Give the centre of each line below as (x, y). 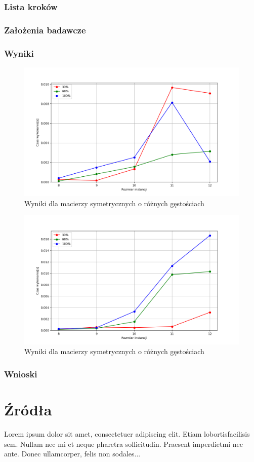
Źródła (28, 410)
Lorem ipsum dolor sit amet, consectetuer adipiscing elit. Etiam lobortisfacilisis (127, 434)
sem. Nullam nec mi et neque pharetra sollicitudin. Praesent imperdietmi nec (123, 444)
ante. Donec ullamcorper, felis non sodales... (72, 454)
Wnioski (21, 374)
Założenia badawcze (45, 30)
